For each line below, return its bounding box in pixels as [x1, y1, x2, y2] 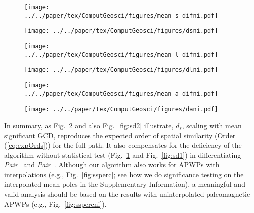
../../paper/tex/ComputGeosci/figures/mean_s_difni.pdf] [24, 12, 218, 19]
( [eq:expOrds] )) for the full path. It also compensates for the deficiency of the [4, 140, 242, 150]
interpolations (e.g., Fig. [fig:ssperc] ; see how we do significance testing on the [4, 169, 244, 179]
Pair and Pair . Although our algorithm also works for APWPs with [4, 159, 220, 170]
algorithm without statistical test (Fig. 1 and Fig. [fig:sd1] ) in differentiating [4, 149, 241, 160]
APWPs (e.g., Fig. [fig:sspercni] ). [4, 198, 107, 209]
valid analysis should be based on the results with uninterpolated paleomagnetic [4, 189, 250, 199]
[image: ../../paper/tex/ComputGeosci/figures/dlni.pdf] [24, 66, 218, 74]
